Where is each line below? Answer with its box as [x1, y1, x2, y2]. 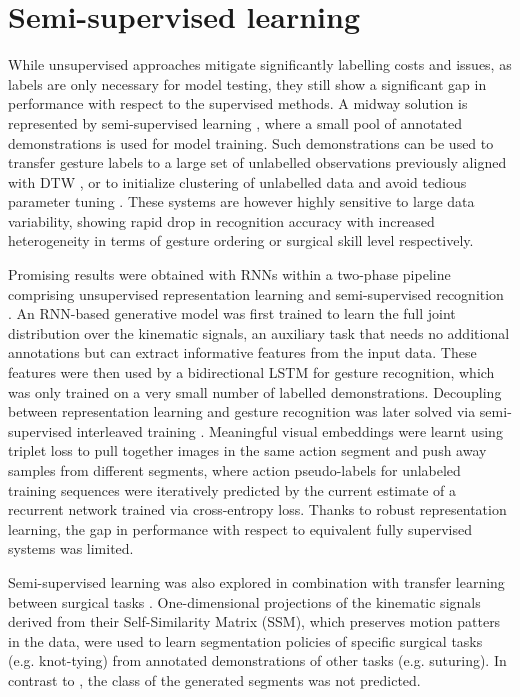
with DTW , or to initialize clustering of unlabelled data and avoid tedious [8, 171, 467, 192]
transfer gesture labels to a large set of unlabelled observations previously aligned [8, 152, 507, 173]
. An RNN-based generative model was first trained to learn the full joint [8, 303, 456, 324]
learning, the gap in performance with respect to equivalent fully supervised [8, 518, 473, 539]
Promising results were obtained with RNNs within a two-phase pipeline [8, 264, 451, 285]
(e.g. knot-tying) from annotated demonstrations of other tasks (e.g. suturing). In [8, 650, 507, 671]
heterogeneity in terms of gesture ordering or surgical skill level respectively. [8, 230, 474, 251]
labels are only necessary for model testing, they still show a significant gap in [8, 73, 487, 94]
